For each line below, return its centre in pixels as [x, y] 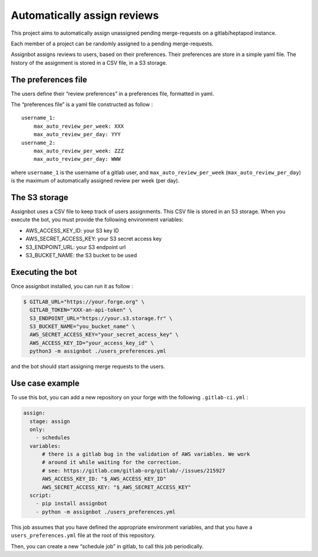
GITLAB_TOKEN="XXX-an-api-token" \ [81, 310]
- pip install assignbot [72, 504]
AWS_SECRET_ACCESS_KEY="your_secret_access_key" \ [104, 335]
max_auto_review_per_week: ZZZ [79, 151]
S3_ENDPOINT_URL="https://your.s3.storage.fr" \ [101, 318]
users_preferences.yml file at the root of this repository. [83, 535]
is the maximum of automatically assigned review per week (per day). [95, 181]
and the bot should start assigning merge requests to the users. [88, 367]
